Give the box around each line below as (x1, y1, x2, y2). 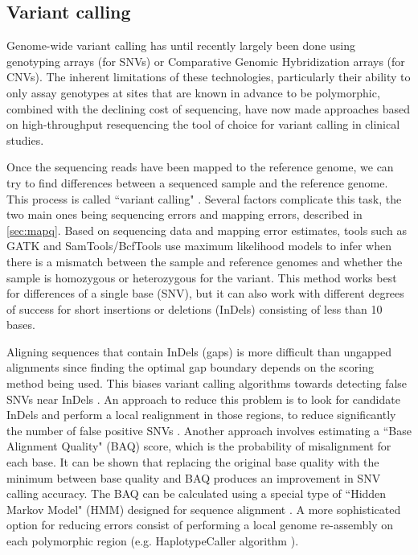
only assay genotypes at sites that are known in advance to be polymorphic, (6, 84, 380, 101)
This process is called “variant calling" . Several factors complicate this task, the (6, 190, 402, 207)
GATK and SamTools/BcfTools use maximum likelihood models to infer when (6, 237, 391, 254)
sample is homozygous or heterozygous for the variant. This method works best (6, 269, 397, 286)
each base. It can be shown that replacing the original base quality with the (6, 454, 379, 471)
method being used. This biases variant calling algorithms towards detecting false (6, 375, 408, 392)
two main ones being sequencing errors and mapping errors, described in (6, 206, 363, 223)
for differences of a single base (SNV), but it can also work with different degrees (6, 285, 404, 302)
